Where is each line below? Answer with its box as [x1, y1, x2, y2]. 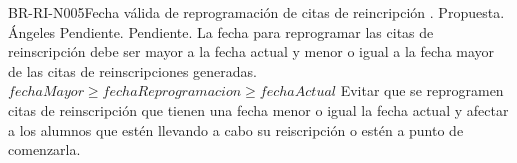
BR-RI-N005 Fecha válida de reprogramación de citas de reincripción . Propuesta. [8, 2, 505, 22]
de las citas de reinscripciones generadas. [8, 60, 257, 81]
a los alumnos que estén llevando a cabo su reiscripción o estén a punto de [8, 119, 464, 140]
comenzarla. [8, 139, 81, 160]
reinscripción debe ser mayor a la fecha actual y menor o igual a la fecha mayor [8, 41, 495, 62]
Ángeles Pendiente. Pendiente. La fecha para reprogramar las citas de [8, 21, 434, 42]
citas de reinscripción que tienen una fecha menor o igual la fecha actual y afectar [8, 99, 509, 120]
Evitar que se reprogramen [340, 80, 504, 101]
